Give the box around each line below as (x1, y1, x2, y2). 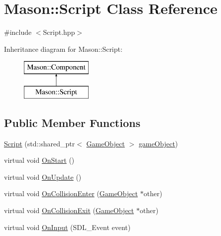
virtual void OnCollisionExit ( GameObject (4, 205, 134, 216)
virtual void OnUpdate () (4, 171, 82, 182)
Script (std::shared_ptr (4, 138, 75, 148)
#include (4, 27, 32, 37)
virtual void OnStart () (4, 155, 75, 165)
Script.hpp (43, 27, 75, 37)
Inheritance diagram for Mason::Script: (4, 43, 122, 54)
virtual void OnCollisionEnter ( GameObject (4, 188, 138, 199)
